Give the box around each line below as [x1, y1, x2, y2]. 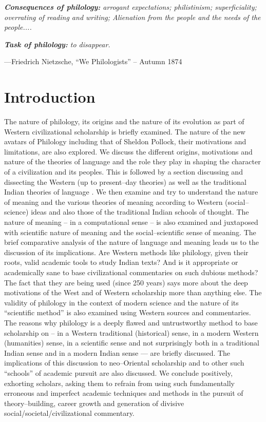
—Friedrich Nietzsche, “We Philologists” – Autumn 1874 [4, 56, 182, 67]
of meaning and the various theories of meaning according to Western [4, 196, 223, 207]
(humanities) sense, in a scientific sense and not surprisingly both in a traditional [4, 337, 259, 348]
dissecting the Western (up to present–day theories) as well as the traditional [4, 176, 247, 187]
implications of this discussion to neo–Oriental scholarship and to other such [4, 357, 244, 368]
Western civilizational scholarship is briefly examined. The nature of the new [4, 126, 245, 137]
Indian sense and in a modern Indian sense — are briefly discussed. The [4, 347, 231, 358]
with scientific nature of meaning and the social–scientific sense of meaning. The [4, 226, 256, 237]
